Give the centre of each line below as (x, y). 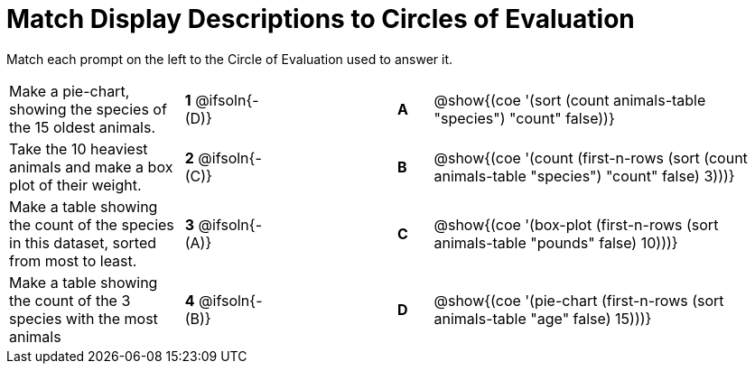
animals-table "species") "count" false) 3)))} (584, 176)
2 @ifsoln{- (223, 158)
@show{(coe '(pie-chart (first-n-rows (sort (579, 300)
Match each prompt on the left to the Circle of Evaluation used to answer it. (230, 59)
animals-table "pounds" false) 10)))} (556, 242)
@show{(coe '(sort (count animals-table (570, 100)
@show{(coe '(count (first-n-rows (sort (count (591, 158)
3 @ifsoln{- (223, 224)
